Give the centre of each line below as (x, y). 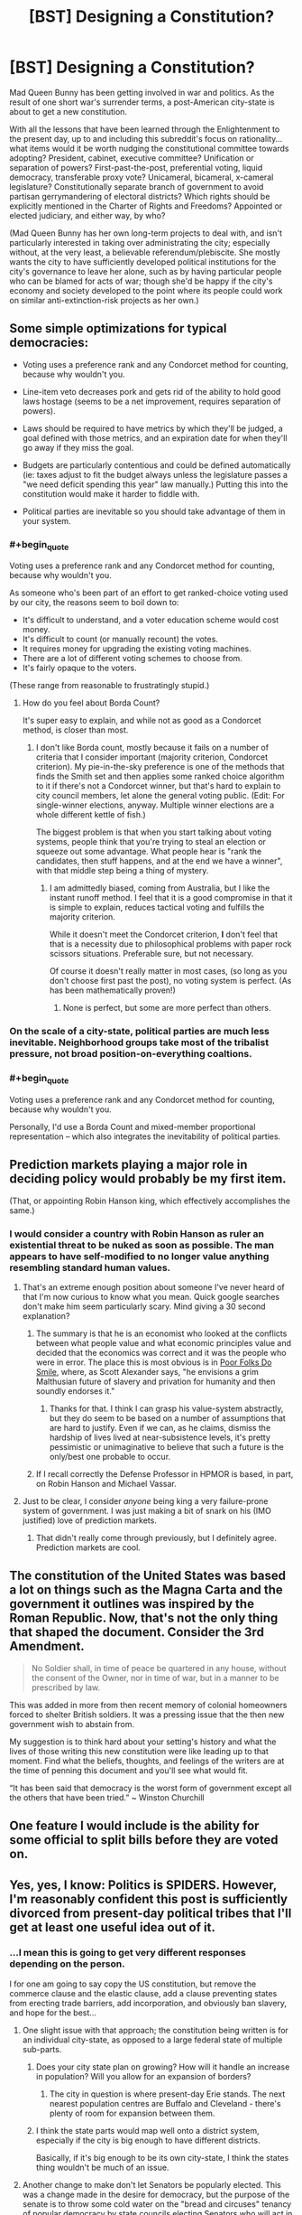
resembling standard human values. (90, 1267)
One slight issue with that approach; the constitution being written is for (155, 2030)
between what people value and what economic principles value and (163, 1342)
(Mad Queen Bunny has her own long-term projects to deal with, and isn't (146, 233)
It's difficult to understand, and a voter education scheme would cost (151, 620)
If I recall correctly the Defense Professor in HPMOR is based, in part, (165, 1473)
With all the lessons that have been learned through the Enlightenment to (145, 129)
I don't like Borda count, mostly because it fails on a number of (152, 748)
